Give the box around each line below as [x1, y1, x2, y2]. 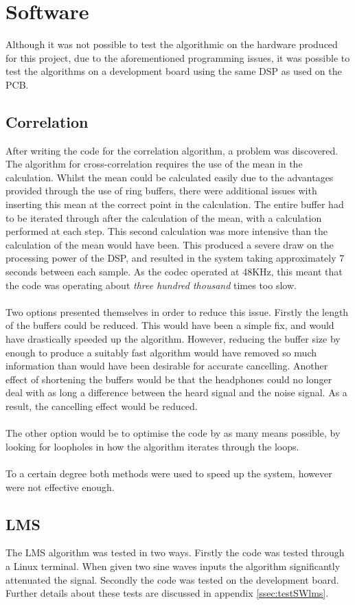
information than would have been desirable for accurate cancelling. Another [5, 358, 328, 373]
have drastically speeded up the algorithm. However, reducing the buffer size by [5, 332, 341, 346]
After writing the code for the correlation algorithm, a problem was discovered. [5, 143, 339, 157]
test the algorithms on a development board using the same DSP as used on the [5, 64, 342, 78]
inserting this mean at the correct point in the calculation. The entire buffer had [5, 197, 344, 212]
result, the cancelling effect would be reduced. [5, 398, 198, 413]
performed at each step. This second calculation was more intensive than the [5, 224, 328, 238]
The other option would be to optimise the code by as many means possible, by [5, 426, 341, 440]
